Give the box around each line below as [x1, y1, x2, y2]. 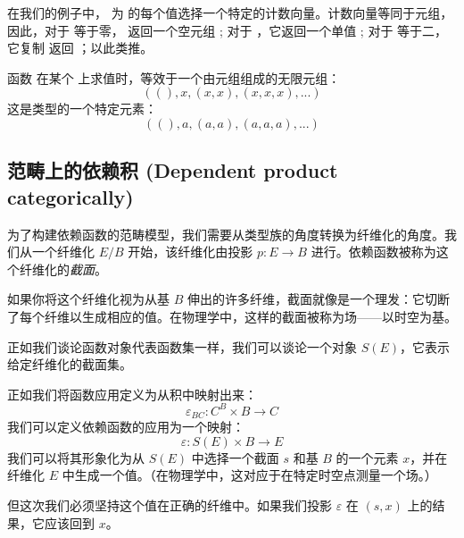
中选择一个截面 [191, 448, 279, 467]
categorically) [7, 182, 134, 210]
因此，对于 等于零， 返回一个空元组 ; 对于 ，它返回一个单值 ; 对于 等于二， [7, 21, 448, 39]
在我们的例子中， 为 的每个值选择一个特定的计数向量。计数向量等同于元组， [7, 4, 453, 21]
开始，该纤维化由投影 [128, 242, 253, 261]
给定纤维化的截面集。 [7, 355, 132, 374]
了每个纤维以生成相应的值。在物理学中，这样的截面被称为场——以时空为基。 [7, 307, 457, 325]
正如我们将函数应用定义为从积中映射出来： [7, 384, 257, 403]
